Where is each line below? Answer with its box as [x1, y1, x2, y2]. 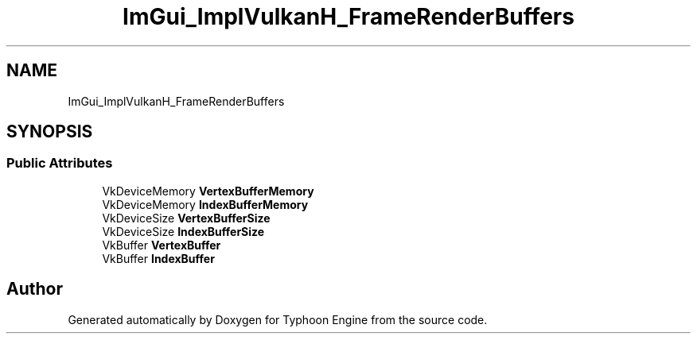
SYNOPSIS [6, 122, 93, 142]
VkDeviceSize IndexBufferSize [102, 224, 265, 238]
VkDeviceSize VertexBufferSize [102, 211, 271, 225]
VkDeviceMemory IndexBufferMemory [102, 197, 309, 211]
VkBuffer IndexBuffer [102, 251, 215, 265]
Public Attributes [6, 155, 113, 172]
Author [6, 279, 63, 299]
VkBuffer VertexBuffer [102, 238, 221, 252]
